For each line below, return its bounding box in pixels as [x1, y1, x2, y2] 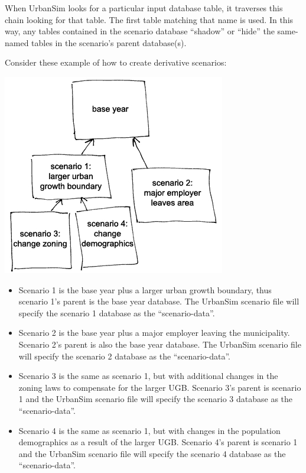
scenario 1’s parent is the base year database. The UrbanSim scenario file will [18, 295, 300, 307]
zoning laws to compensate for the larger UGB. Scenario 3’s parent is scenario [18, 381, 301, 393]
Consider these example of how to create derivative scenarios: [5, 56, 227, 69]
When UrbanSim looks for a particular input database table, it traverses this [5, 2, 283, 14]
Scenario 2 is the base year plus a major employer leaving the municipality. [18, 326, 290, 339]
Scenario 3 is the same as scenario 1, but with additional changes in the [18, 370, 278, 382]
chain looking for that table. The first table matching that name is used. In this [5, 13, 294, 25]
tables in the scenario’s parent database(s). [31, 36, 187, 48]
